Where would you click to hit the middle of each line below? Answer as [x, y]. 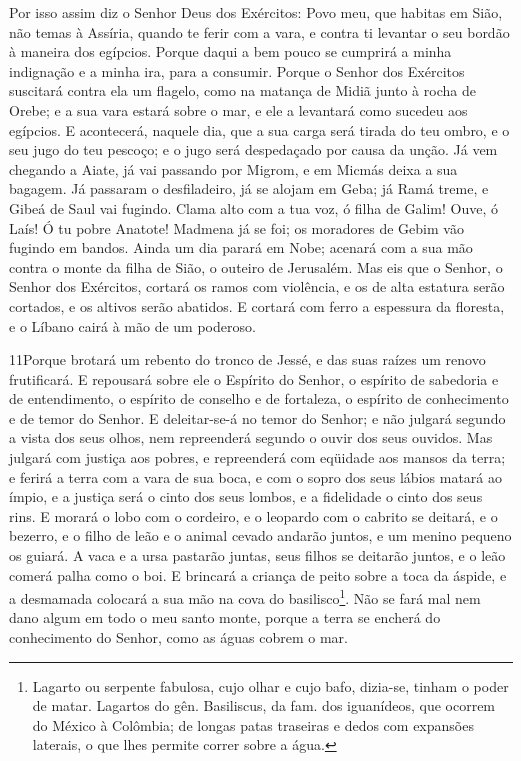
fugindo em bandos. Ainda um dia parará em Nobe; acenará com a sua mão [241, 247]
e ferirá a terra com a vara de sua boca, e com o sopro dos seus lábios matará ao [255, 476]
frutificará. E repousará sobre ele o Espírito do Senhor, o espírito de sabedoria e [254, 378]
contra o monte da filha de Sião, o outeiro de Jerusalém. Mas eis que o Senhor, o [256, 266]
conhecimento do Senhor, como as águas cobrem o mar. [178, 637]
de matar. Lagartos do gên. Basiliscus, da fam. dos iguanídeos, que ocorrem [264, 705]
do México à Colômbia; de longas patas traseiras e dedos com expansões [253, 724]
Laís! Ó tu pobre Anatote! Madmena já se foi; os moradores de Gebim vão [236, 227]
